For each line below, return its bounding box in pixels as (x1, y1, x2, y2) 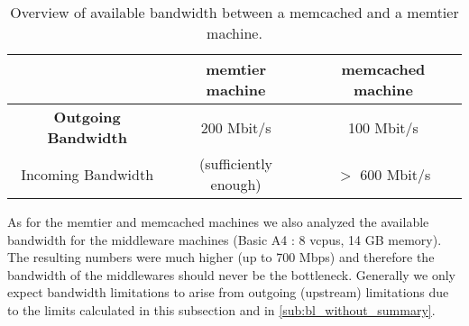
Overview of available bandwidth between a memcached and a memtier (10, 2, 459, 23)
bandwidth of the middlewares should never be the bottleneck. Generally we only (7, 265, 455, 284)
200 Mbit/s (200, 116, 271, 138)
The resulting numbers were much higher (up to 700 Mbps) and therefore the (7, 248, 435, 267)
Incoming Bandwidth (21, 163, 154, 185)
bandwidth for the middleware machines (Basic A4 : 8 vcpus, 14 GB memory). (7, 230, 442, 249)
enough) (210, 174, 262, 195)
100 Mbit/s (348, 116, 418, 138)
